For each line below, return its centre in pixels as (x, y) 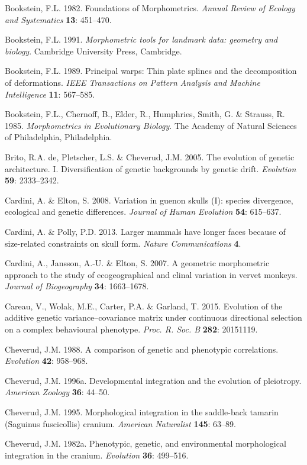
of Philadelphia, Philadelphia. (59, 137)
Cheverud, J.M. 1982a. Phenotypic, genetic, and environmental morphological (146, 443)
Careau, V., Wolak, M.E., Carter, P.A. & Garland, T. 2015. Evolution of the (144, 306)
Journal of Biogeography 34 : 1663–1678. (77, 286)
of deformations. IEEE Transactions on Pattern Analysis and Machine (133, 82)
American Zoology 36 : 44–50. (57, 392)
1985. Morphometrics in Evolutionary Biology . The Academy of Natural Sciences (151, 125)
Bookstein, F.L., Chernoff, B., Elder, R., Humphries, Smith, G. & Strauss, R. (145, 114)
